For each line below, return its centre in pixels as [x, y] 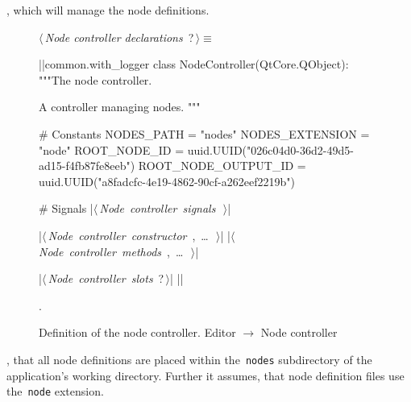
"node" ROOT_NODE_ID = [112, 149]
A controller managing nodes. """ [120, 107]
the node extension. [55, 391]
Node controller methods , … [111, 251]
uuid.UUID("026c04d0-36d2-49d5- [270, 149]
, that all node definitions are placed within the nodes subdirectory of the [189, 359]
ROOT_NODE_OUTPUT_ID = [222, 166]
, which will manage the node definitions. [108, 10]
